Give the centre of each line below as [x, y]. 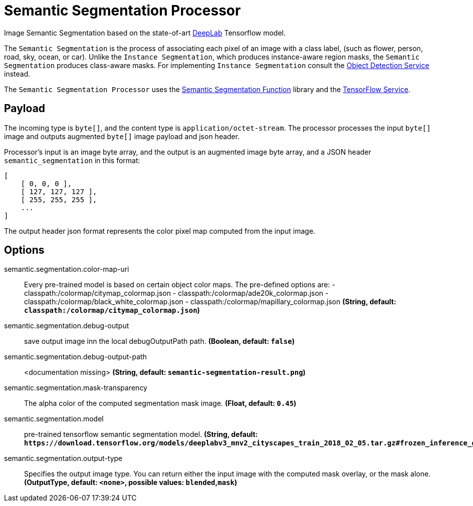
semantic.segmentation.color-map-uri [67, 269]
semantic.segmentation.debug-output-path [75, 357]
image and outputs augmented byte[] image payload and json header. [122, 136]
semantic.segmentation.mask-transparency [76, 388]
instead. [17, 74]
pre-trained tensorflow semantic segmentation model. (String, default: [141, 434]
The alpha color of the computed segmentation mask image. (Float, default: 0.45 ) [160, 403]
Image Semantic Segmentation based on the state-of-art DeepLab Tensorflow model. [145, 33]
